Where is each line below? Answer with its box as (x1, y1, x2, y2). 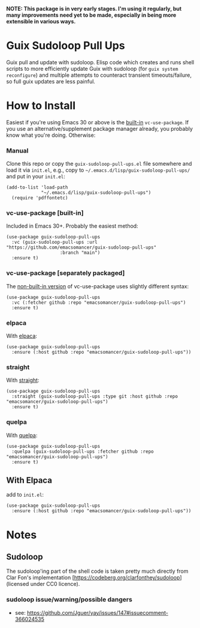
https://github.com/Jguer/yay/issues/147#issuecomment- (26, 609, 169, 616)
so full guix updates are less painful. (6, 77, 96, 85)
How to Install (6, 99, 76, 113)
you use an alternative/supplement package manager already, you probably (6, 125, 193, 132)
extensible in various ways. (6, 18, 76, 25)
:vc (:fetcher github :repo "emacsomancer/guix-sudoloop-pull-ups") (11, 300, 186, 306)
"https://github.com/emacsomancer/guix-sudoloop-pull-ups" (6, 244, 157, 251)
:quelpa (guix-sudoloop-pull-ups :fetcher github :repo (11, 448, 154, 454)
